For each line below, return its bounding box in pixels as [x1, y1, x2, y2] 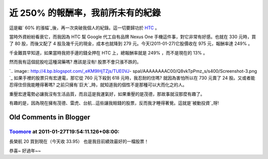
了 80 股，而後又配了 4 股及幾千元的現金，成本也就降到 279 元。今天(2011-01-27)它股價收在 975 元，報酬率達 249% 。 [9, 41, 253, 47]
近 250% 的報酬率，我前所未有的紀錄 [9, 7, 161, 18]
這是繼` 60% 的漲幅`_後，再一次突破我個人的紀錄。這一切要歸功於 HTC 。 [9, 25, 160, 31]
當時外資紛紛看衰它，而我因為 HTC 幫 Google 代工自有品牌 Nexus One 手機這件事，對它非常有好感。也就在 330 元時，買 [9, 34, 257, 40]
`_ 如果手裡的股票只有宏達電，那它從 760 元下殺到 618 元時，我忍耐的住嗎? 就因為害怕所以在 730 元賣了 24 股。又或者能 [9, 75, 256, 81]
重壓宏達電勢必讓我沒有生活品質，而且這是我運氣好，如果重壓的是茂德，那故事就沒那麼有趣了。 [9, 91, 205, 97]
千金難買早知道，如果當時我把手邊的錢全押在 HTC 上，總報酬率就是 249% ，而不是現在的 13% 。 [9, 50, 208, 55]
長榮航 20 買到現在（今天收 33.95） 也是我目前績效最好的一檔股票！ [9, 139, 149, 145]
